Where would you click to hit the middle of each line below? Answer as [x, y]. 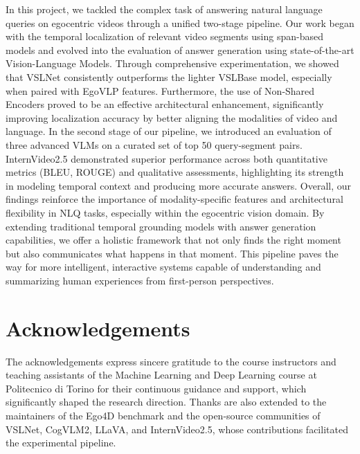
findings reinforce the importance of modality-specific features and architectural [174, 199]
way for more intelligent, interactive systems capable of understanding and [163, 267]
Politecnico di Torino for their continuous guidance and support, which [156, 388]
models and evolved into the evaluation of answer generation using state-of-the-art [180, 49]
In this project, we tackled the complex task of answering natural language [164, 9]
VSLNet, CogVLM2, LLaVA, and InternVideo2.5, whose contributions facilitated [177, 429]
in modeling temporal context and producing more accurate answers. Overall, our [178, 185]
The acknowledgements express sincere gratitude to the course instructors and [171, 361]
